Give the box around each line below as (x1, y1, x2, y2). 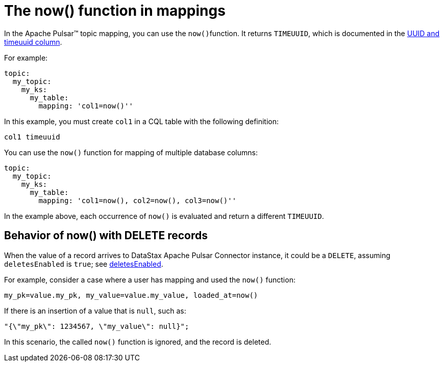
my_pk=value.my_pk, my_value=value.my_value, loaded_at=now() (4, 291, 258, 299)
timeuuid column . (4, 37, 62, 46)
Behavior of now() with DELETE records (4, 229, 208, 242)
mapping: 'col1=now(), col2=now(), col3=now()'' (38, 196, 237, 205)
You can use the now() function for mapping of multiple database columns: (4, 148, 258, 157)
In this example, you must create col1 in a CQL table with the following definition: (4, 117, 279, 126)
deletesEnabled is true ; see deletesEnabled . (4, 259, 163, 268)
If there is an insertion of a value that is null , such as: (4, 306, 186, 315)
